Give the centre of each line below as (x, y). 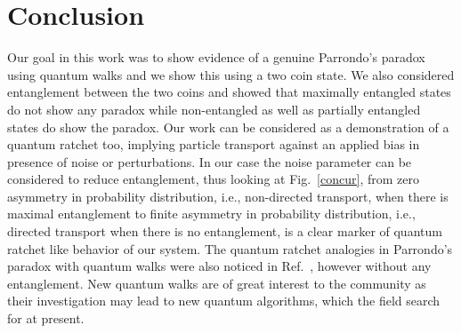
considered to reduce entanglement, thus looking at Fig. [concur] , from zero (213, 179)
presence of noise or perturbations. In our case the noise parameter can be (210, 161)
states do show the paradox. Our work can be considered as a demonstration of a (228, 127)
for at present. (46, 318)
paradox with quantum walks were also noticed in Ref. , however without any (219, 266)
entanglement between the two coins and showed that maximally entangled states (229, 92)
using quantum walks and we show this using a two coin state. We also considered (231, 74)
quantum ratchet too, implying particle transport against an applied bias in (214, 144)
